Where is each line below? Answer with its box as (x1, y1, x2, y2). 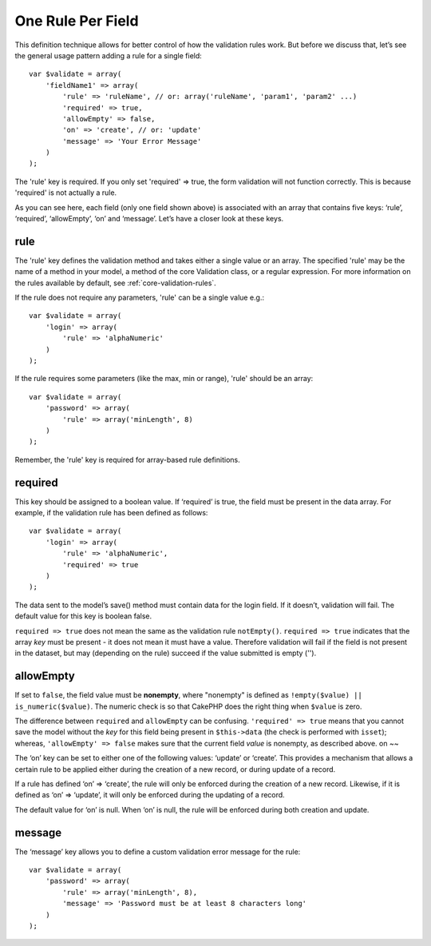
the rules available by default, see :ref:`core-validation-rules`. (14, 278, 217, 288)
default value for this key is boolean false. (14, 611, 152, 621)
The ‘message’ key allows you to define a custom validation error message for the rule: (14, 847, 301, 857)
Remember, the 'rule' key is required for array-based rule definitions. (14, 455, 240, 464)
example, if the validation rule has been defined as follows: (14, 508, 208, 518)
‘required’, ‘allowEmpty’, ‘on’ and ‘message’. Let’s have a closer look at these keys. (14, 214, 284, 224)
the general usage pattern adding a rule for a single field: (14, 50, 203, 60)
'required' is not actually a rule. (14, 188, 117, 197)
